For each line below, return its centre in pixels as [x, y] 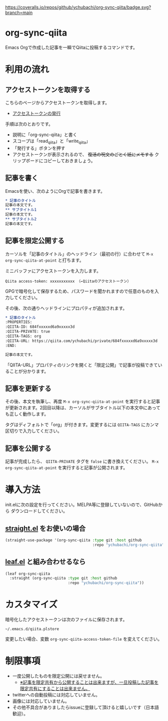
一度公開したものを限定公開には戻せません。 [58, 676]
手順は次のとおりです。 [29, 124]
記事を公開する [28, 448]
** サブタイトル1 [21, 210]
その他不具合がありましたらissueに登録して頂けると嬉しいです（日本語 [85, 707]
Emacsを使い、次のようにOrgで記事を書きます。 [55, 191]
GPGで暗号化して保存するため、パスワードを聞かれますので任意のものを [80, 291]
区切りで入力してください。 [34, 431]
